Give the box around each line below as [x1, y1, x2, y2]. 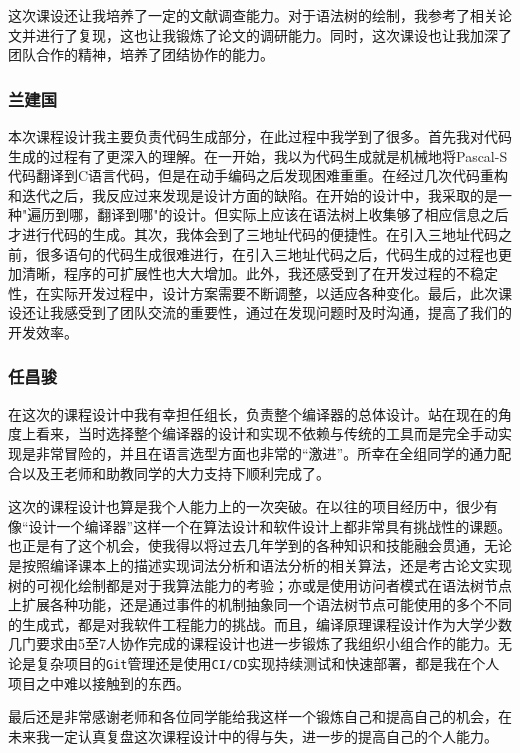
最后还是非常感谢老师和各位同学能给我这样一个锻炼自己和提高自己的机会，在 [8, 706, 512, 727]
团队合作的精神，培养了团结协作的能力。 [8, 44, 274, 65]
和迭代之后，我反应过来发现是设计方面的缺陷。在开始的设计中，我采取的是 [8, 184, 498, 205]
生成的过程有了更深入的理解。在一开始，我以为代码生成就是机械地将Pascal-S [8, 145, 508, 166]
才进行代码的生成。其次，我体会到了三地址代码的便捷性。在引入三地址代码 [8, 223, 498, 244]
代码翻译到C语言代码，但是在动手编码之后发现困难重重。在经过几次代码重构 [8, 165, 509, 186]
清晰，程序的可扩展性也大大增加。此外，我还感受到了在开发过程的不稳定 [21, 263, 498, 284]
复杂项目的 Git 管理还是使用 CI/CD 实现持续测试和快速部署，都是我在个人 [35, 652, 500, 673]
